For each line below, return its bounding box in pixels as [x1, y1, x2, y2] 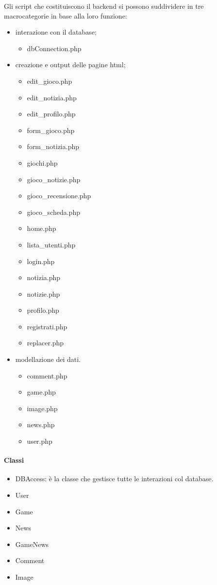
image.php [27, 403, 58, 413]
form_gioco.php [27, 125, 75, 135]
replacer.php [27, 338, 64, 348]
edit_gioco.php [27, 75, 72, 86]
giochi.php [27, 157, 58, 168]
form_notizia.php [27, 141, 80, 151]
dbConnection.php [27, 43, 82, 53]
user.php [27, 436, 52, 446]
